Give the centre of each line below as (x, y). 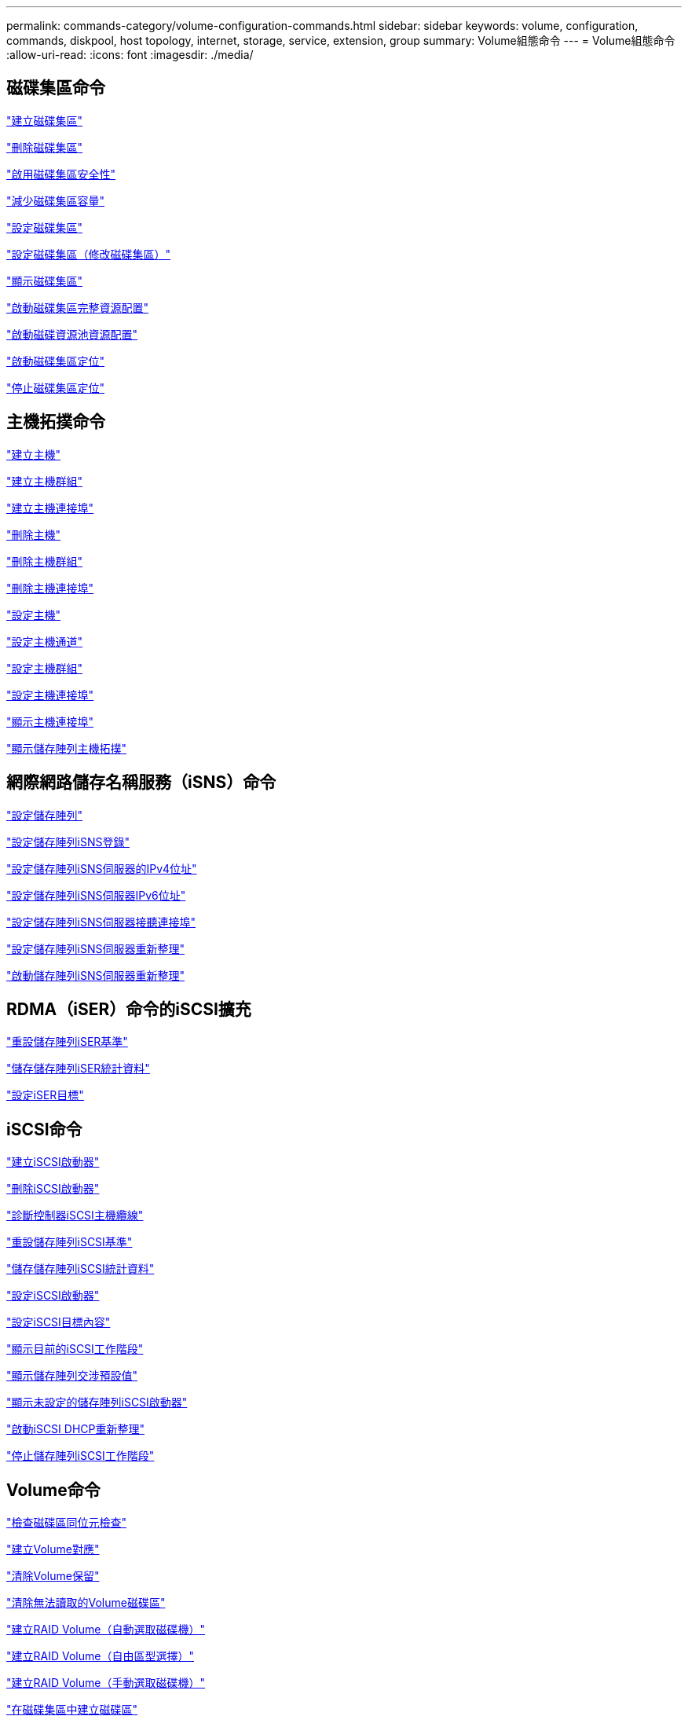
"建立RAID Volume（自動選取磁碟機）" (106, 1630)
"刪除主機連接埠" (50, 588)
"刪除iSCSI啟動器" (53, 1189)
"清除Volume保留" (53, 1576)
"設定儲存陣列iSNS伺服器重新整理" (95, 948)
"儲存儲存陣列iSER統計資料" (78, 1069)
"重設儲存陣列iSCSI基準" (70, 1242)
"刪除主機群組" (45, 561)
